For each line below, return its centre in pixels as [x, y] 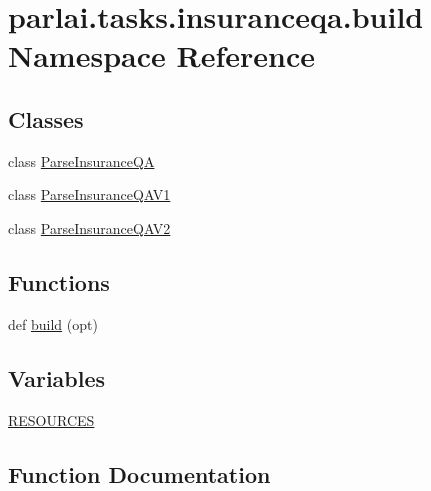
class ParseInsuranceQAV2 [89, 227]
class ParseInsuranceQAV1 [89, 194]
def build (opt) [53, 323]
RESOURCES [51, 419]
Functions [59, 281]
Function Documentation [139, 473]
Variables [57, 377]
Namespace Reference [161, 55]
